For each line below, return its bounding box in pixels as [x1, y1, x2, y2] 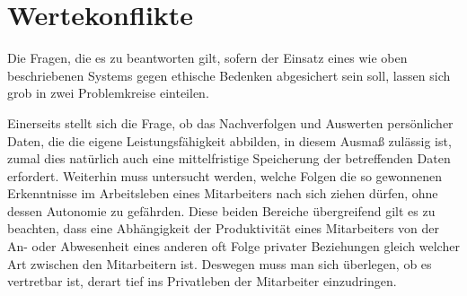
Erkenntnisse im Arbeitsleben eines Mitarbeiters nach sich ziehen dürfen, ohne [7, 184, 438, 203]
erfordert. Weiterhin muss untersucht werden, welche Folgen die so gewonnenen [7, 166, 443, 185]
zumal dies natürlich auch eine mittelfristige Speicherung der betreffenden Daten [7, 149, 451, 168]
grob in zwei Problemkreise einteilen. [7, 83, 209, 102]
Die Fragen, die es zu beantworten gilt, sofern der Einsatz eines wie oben [7, 48, 408, 67]
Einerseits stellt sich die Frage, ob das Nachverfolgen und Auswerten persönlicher [7, 113, 454, 132]
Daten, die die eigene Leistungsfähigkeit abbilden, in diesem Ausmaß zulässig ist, [7, 131, 452, 150]
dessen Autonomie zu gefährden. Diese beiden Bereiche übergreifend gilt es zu [7, 201, 436, 220]
